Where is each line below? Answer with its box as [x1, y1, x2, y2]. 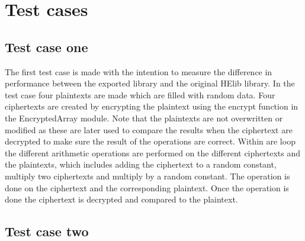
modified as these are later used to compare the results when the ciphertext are [5, 123, 293, 136]
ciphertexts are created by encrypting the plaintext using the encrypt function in [5, 100, 298, 113]
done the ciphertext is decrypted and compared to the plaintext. [5, 193, 238, 205]
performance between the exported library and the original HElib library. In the [5, 77, 295, 89]
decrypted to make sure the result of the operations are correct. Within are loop [5, 135, 296, 147]
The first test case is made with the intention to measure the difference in [5, 65, 272, 78]
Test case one [5, 37, 88, 56]
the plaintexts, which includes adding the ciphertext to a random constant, [5, 158, 277, 171]
